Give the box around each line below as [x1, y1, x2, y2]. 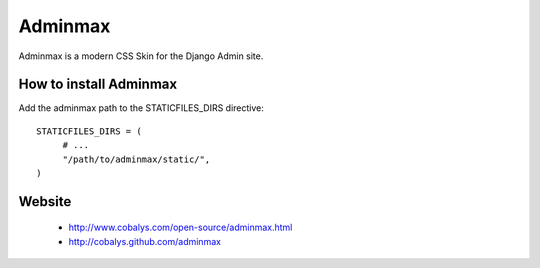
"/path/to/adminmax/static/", [62, 153, 211, 165]
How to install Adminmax [18, 76, 178, 93]
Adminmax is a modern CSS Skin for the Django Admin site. [18, 50, 264, 62]
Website [18, 193, 72, 210]
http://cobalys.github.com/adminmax [68, 235, 222, 247]
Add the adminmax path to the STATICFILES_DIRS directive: [18, 102, 265, 114]
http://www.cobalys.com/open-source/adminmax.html [68, 221, 293, 234]
